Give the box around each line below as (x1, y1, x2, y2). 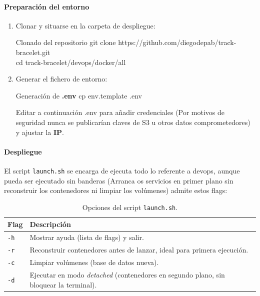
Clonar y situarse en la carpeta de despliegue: (15, 20, 155, 30)
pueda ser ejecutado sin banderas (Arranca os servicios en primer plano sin (4, 175, 233, 185)
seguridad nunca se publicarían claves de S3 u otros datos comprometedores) (15, 116, 250, 127)
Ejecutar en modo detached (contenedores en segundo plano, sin (29, 269, 225, 279)
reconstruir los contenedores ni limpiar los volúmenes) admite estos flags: (4, 185, 227, 195)
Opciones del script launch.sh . (82, 201, 178, 212)
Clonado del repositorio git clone (15, 37, 116, 47)
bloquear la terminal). (29, 279, 97, 289)
